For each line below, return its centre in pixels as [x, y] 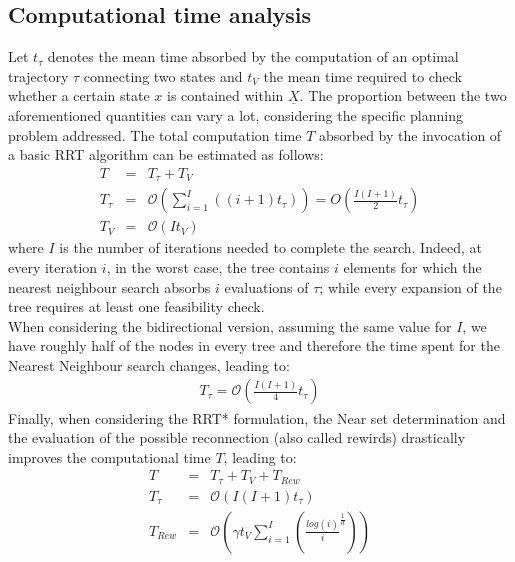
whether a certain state [79, 95]
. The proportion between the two [403, 95]
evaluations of [266, 286]
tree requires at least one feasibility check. [136, 306]
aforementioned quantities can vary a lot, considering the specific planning [235, 114]
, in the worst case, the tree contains [218, 266]
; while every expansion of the [410, 286]
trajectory [38, 75]
